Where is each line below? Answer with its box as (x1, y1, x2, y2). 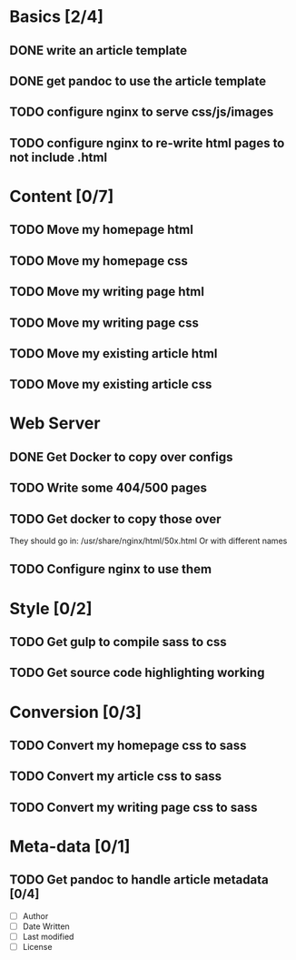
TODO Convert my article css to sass (9, 769, 222, 784)
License (22, 941, 53, 952)
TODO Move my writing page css (9, 315, 200, 330)
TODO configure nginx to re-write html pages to (9, 135, 285, 151)
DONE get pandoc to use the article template (9, 73, 266, 88)
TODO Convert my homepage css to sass (9, 738, 247, 753)
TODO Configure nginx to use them (9, 561, 212, 577)
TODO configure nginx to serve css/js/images (9, 105, 274, 120)
